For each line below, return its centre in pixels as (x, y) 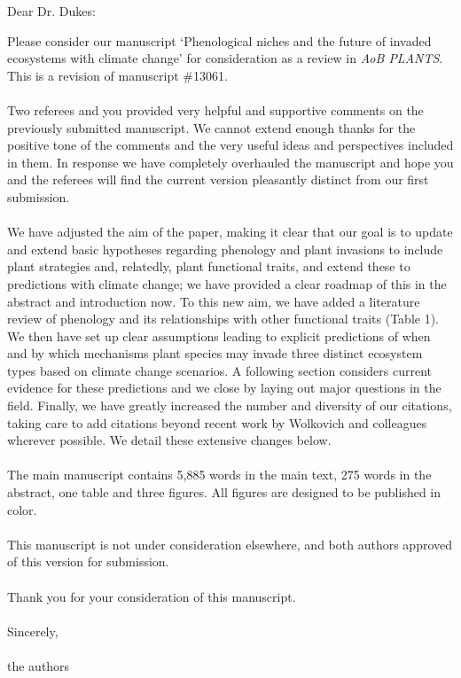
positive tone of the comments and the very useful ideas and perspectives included (230, 145)
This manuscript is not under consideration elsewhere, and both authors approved (230, 544)
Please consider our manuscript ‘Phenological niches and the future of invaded (219, 40)
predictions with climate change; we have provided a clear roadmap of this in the (227, 283)
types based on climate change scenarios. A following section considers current (219, 370)
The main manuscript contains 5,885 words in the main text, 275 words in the (219, 475)
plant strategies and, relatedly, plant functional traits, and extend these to (209, 266)
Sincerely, (33, 631)
